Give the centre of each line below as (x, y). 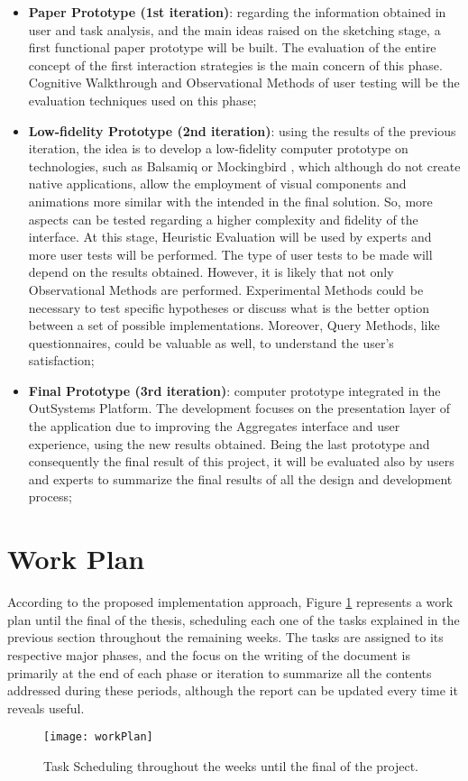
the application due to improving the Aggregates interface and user (214, 426)
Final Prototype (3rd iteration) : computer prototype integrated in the (234, 390)
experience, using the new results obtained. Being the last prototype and (229, 443)
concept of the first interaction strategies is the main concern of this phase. (235, 64)
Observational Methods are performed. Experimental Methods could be (226, 289)
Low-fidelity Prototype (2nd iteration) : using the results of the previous (242, 130)
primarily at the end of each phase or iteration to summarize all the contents (220, 672)
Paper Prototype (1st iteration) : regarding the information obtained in (237, 12)
